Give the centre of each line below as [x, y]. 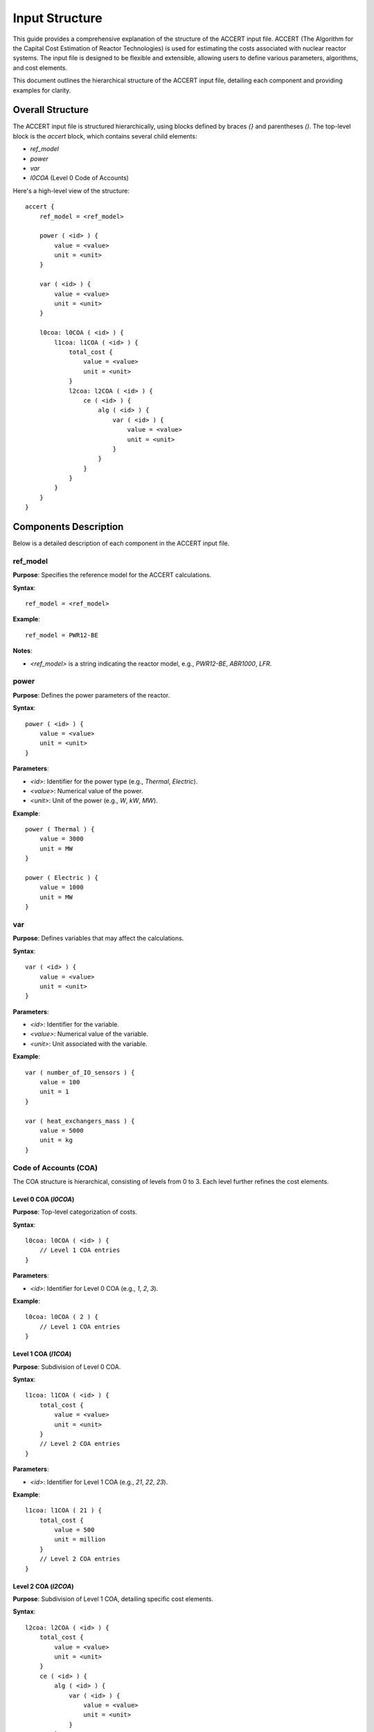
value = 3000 [61, 839]
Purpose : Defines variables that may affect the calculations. [98, 938]
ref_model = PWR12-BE [62, 635]
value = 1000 [61, 887]
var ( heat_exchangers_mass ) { [80, 1121]
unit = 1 [54, 1092]
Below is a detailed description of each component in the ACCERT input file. [121, 543]
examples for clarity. [42, 90]
